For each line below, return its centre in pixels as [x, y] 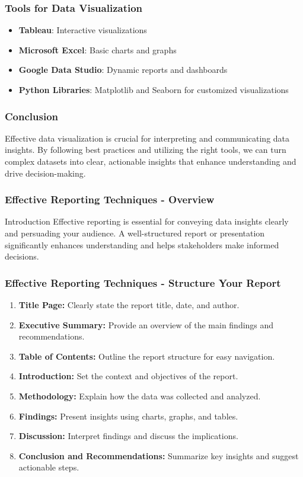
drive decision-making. [45, 173]
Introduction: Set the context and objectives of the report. [128, 376]
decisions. [22, 256]
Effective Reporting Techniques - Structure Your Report [143, 282]
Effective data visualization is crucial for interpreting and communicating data [147, 138]
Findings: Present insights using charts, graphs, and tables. [128, 416]
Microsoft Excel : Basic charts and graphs [98, 49]
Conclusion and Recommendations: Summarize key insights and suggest [159, 455]
